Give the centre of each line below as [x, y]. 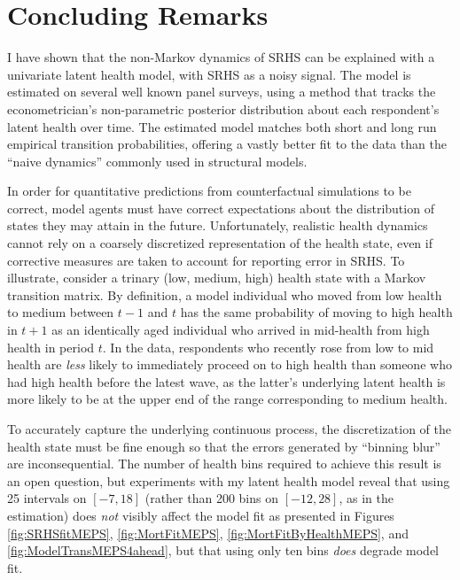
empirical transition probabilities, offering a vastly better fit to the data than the [227, 144]
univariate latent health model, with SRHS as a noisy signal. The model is [209, 74]
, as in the [366, 498]
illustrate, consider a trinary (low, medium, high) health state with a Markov [217, 278]
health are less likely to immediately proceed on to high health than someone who [230, 364]
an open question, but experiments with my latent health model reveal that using [229, 480]
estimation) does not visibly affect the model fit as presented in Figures [201, 515]
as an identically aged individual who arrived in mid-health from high [241, 330]
